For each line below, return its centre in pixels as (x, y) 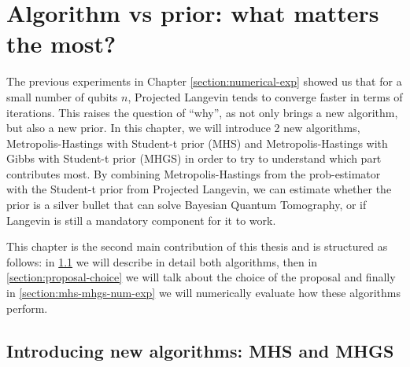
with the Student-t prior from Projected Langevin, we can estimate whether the (199, 189)
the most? (61, 44)
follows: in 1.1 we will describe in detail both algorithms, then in (162, 261)
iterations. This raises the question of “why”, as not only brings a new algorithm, (202, 112)
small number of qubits (62, 96)
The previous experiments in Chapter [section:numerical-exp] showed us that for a (204, 81)
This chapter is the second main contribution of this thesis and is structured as (197, 246)
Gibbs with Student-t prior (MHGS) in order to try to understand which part (194, 158)
